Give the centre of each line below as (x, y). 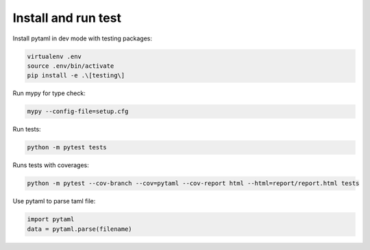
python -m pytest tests (67, 148)
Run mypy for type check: (49, 93)
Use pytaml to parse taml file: (54, 201)
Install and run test (67, 18)
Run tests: (27, 129)
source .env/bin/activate (71, 66)
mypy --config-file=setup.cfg (78, 112)
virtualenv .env (54, 56)
